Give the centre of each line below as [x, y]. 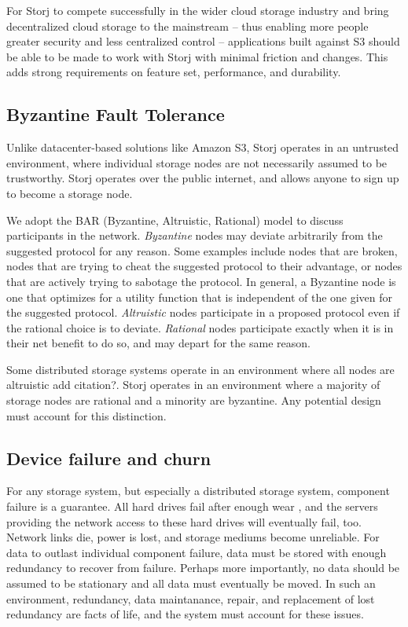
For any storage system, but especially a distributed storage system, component [198, 491]
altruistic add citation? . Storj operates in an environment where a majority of [193, 385]
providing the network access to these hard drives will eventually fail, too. [184, 521]
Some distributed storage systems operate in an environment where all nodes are [200, 369]
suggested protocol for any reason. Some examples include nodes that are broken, [202, 250]
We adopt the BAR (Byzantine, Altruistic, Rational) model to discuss [175, 220]
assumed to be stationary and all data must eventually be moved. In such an [191, 583]
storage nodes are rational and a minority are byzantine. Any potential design [194, 400]
